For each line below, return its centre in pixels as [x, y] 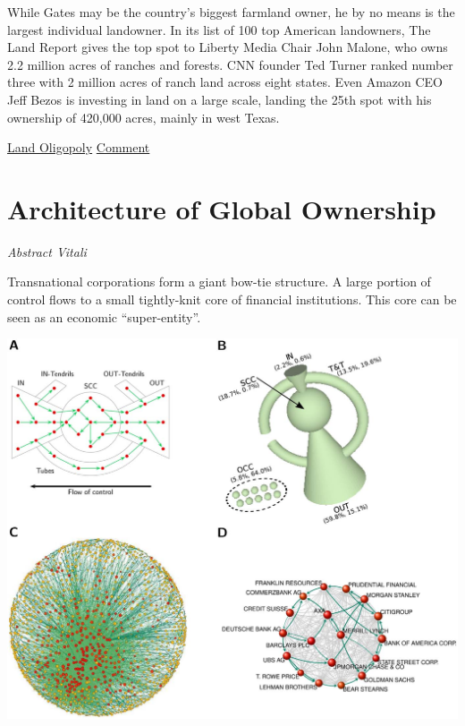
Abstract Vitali [47, 251]
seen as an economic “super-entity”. [104, 316]
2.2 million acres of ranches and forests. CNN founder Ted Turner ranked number [230, 64]
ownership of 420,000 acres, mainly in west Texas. [144, 117]
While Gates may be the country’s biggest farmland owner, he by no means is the [231, 12]
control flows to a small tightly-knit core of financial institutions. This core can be [232, 299]
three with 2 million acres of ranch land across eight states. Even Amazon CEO [225, 82]
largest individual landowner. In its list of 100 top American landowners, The [219, 29]
